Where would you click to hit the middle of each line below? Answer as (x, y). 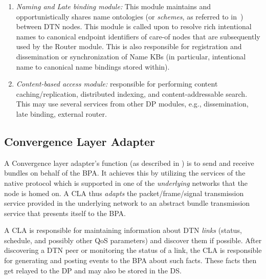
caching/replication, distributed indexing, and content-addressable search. (132, 93)
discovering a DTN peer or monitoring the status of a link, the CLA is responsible (133, 250)
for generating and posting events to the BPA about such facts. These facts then (130, 260)
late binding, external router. (61, 113)
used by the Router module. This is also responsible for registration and (129, 46)
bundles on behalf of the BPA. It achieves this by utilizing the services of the (125, 173)
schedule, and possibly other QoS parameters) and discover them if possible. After (133, 240)
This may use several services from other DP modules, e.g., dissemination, (132, 104)
